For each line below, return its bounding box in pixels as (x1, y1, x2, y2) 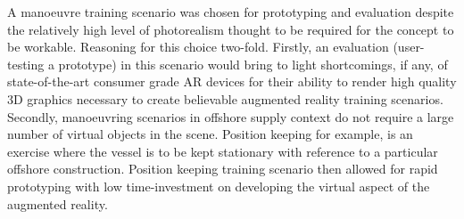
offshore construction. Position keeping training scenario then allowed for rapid (7, 159, 438, 178)
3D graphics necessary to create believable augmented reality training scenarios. (7, 89, 443, 108)
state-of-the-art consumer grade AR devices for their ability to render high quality (7, 72, 457, 91)
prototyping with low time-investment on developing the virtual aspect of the (7, 176, 430, 195)
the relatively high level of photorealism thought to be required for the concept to (7, 20, 454, 38)
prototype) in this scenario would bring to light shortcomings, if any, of (58, 54, 448, 73)
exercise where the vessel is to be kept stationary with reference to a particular (7, 142, 438, 160)
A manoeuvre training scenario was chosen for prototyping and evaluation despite (7, 3, 454, 20)
